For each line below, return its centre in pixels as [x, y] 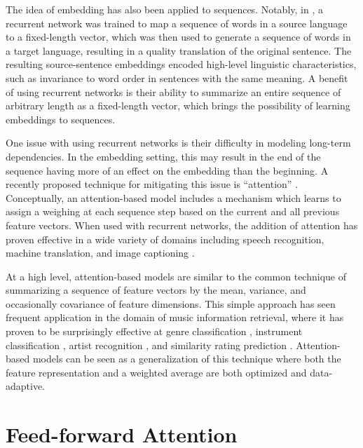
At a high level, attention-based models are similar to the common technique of [176, 276]
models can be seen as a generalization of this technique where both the [187, 359]
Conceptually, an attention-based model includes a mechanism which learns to [173, 197]
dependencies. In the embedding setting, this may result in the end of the [163, 156]
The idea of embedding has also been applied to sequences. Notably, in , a [164, 9]
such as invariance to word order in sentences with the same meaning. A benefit [177, 77]
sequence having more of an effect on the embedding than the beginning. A [167, 170]
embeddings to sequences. [61, 119]
